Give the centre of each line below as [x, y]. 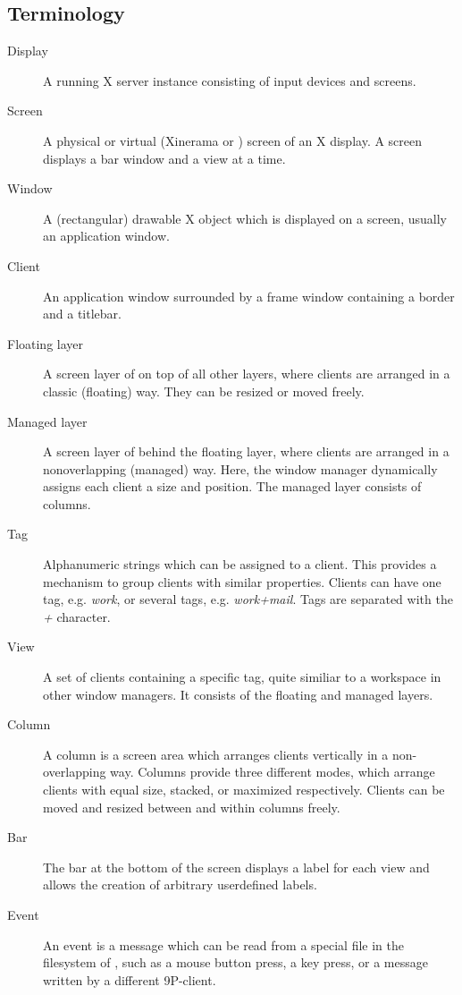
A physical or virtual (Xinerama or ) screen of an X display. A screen [233, 140]
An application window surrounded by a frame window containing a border [249, 296]
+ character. [77, 616]
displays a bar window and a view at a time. [164, 158]
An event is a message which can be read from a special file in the [223, 944]
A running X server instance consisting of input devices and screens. [230, 80]
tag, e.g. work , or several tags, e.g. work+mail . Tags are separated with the [248, 599]
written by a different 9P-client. [130, 979]
